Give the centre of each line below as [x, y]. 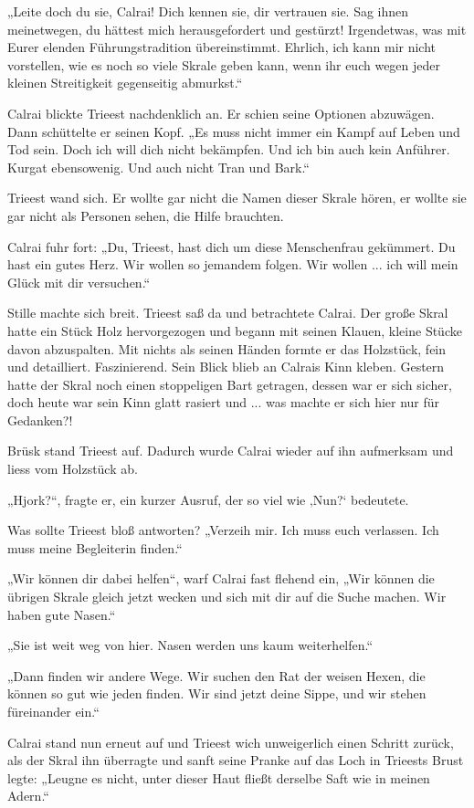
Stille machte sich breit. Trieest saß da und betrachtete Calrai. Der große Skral [228, 313]
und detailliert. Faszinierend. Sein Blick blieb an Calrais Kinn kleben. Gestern [226, 367]
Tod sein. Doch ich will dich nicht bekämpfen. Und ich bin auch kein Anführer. [229, 149]
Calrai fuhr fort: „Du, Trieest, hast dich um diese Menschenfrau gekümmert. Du [232, 246]
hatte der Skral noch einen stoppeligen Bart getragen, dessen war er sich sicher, [230, 384]
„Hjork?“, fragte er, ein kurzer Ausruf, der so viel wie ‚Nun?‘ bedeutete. [208, 499]
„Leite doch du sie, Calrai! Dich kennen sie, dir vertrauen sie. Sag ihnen [208, 11]
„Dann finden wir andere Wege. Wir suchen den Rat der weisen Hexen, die [216, 675]
